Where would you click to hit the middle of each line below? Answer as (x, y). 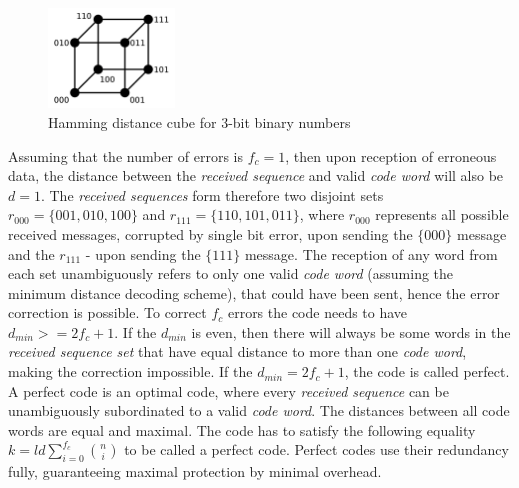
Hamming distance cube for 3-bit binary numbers (199, 121)
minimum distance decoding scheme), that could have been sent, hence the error (254, 292)
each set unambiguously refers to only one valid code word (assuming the (231, 273)
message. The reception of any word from (371, 253)
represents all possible (442, 214)
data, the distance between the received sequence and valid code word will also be (256, 175)
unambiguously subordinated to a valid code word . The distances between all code (259, 410)
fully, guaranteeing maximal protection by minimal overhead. (195, 471)
